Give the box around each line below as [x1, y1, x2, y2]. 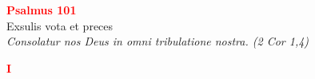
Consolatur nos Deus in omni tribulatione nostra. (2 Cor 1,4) [6, 33, 309, 49]
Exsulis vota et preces [6, 17, 114, 34]
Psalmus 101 [6, 2, 77, 18]
